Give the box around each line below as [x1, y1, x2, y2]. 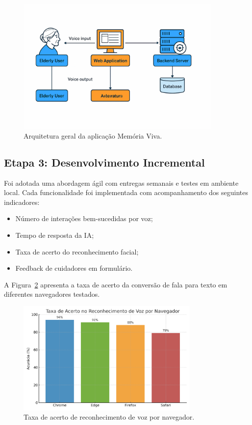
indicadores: [4, 197, 40, 207]
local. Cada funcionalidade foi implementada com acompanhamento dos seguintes [4, 187, 249, 198]
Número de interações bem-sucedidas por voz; [15, 213, 153, 224]
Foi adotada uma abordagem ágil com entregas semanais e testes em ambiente [4, 177, 239, 188]
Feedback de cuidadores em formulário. [15, 263, 133, 273]
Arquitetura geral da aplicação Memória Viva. [24, 130, 162, 141]
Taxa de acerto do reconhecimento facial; [15, 246, 139, 256]
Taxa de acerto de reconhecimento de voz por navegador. [24, 412, 195, 422]
